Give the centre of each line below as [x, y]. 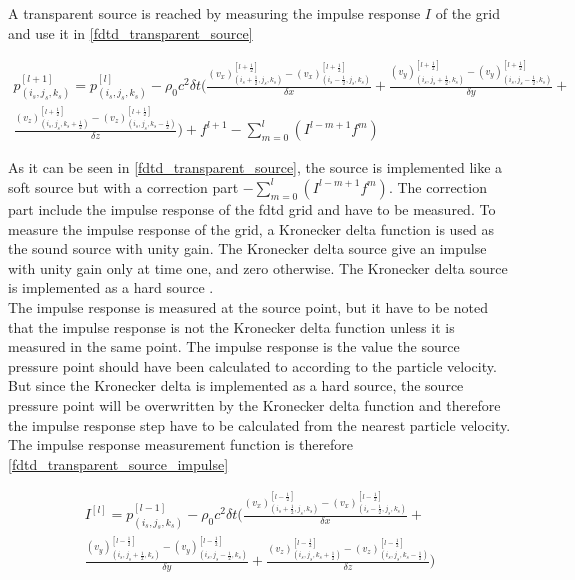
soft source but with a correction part [123, 186]
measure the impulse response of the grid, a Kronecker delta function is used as [251, 228]
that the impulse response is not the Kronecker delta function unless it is [231, 326]
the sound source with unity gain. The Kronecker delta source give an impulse [247, 248]
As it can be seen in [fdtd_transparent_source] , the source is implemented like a [255, 167]
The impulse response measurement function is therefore [181, 444]
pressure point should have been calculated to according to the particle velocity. [252, 365]
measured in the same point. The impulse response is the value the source [234, 346]
